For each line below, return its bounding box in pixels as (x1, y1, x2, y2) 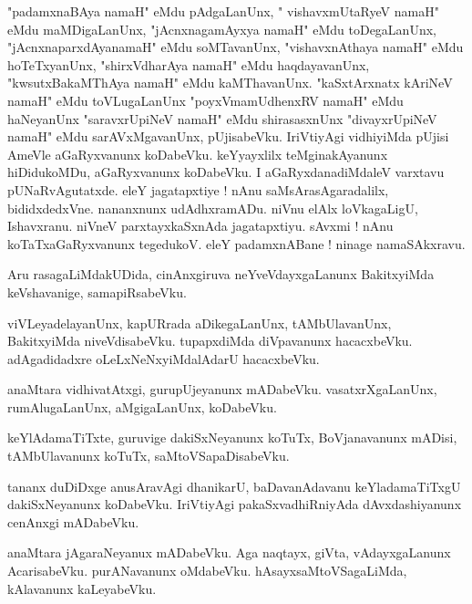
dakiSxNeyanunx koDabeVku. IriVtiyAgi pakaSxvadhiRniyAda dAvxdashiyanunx (7, 495, 462, 514)
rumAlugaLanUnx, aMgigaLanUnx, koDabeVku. (7, 397, 277, 416)
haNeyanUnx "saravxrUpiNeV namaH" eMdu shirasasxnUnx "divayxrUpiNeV (7, 109, 437, 128)
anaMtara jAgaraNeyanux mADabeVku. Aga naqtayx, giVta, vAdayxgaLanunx (7, 543, 451, 562)
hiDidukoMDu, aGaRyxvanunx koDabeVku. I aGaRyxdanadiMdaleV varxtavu (7, 162, 445, 182)
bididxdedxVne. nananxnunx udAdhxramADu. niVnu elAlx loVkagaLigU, (7, 198, 418, 217)
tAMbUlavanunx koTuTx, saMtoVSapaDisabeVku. (7, 446, 290, 465)
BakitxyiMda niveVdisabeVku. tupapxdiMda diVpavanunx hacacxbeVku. (7, 331, 413, 350)
